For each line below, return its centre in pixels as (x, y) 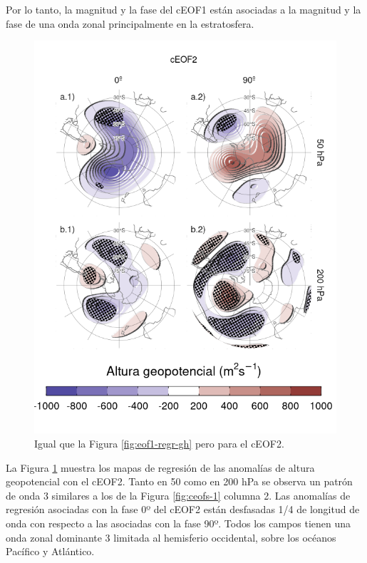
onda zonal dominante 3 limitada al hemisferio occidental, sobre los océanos (171, 537)
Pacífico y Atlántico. (50, 551)
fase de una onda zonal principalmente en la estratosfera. (130, 23)
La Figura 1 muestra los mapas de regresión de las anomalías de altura (160, 467)
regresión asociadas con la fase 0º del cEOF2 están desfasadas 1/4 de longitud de (183, 509)
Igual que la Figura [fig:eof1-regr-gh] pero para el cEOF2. (159, 444)
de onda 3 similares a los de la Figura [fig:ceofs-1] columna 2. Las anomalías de (178, 495)
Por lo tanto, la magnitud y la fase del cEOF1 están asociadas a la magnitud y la (183, 9)
